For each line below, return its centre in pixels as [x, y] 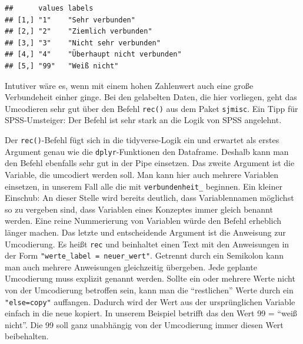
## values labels [49, 8]
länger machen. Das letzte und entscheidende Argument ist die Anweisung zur [145, 232]
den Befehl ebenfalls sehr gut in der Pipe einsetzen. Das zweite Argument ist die [150, 163]
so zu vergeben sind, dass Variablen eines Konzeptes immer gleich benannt [139, 209]
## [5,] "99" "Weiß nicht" [62, 66]
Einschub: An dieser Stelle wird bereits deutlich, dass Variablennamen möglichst [149, 198]
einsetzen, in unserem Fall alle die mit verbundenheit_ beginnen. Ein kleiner [144, 186]
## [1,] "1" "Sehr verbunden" [70, 20]
